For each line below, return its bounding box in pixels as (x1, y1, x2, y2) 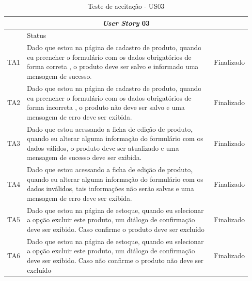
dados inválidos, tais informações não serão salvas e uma (27, 183, 194, 193)
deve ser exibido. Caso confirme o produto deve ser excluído (27, 224, 205, 234)
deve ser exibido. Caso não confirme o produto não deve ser (27, 255, 204, 265)
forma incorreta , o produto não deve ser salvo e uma (27, 102, 185, 112)
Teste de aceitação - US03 (88, 1, 164, 11)
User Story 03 (102, 18, 150, 28)
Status (27, 30, 46, 40)
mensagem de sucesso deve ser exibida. (27, 152, 142, 162)
